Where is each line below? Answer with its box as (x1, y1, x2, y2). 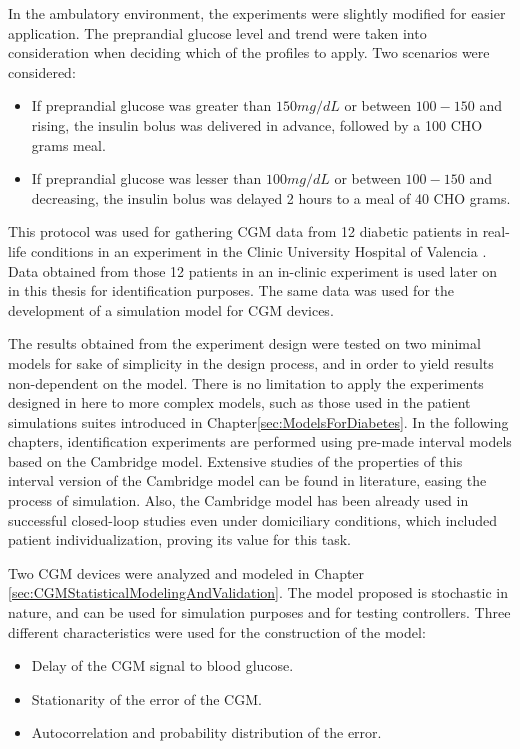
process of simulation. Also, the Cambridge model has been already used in (8, 490, 469, 511)
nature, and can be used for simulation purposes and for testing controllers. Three (8, 602, 511, 623)
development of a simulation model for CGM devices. (8, 299, 334, 320)
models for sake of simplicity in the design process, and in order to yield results (8, 352, 494, 373)
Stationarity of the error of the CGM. (31, 688, 262, 709)
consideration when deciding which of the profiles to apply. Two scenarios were (8, 42, 490, 63)
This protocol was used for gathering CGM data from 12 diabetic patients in (8, 221, 478, 242)
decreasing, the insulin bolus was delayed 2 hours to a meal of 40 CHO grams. (31, 187, 511, 208)
